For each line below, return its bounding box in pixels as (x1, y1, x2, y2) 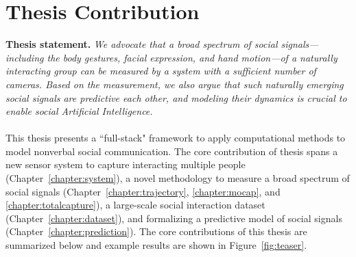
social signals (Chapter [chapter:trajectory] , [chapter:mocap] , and (5, 184, 281, 198)
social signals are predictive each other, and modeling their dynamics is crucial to (5, 90, 347, 105)
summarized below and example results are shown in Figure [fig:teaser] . (5, 238, 307, 252)
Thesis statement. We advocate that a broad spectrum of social (5, 37, 278, 51)
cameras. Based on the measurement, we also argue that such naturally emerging (5, 77, 344, 91)
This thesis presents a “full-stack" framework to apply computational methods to (5, 131, 346, 145)
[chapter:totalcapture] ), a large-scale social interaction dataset (5, 198, 265, 212)
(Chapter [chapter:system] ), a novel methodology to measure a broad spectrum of (5, 171, 350, 185)
